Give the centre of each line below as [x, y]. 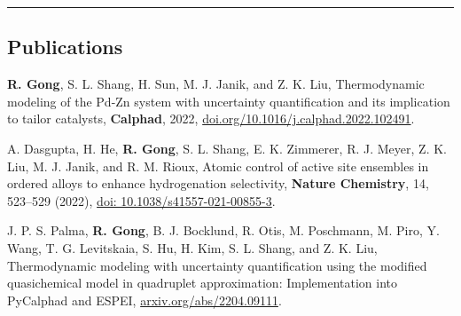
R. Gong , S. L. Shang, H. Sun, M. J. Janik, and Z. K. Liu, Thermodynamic [216, 84]
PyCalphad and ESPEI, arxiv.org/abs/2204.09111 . [145, 300]
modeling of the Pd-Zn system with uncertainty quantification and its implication [229, 101]
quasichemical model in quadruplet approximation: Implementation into [203, 283]
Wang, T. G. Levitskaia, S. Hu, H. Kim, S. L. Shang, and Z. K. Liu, [192, 247]
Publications [65, 47]
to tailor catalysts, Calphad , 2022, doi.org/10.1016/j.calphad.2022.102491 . [211, 118]
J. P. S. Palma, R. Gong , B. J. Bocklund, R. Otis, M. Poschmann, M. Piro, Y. [223, 230]
